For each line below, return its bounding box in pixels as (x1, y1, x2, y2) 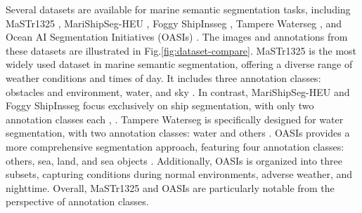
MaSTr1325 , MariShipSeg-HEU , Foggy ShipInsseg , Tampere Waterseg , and (6, 15, 342, 30)
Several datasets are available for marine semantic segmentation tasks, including (6, 2, 351, 16)
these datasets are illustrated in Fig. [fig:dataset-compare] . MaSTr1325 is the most (6, 43, 357, 57)
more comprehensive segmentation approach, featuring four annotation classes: (6, 139, 344, 153)
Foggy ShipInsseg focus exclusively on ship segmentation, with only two (6, 98, 314, 113)
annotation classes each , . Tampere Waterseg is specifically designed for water (6, 111, 344, 126)
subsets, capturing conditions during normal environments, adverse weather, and (6, 167, 353, 181)
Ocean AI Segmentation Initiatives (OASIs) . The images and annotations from (6, 29, 348, 44)
